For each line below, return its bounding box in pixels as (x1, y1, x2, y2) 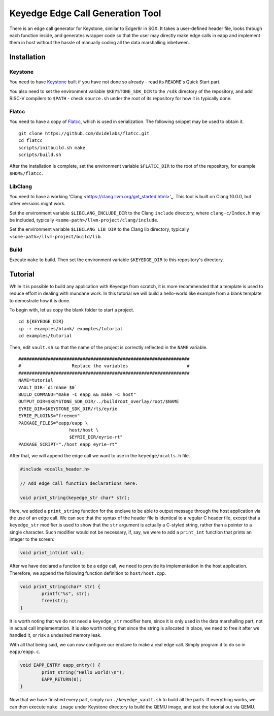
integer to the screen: (9, 536, 55, 542)
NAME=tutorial (18, 378, 53, 383)
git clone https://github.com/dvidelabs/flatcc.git (18, 130, 150, 136)
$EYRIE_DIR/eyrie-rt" (69, 434, 123, 440)
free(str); (41, 598, 68, 604)
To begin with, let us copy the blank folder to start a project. (9, 307, 134, 313)
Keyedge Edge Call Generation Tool (9, 8, 161, 19)
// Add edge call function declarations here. (20, 480, 138, 486)
